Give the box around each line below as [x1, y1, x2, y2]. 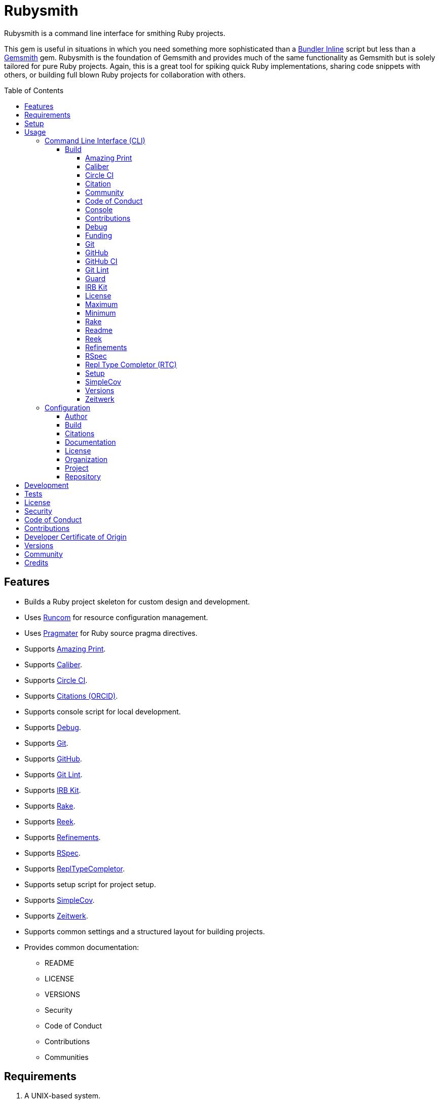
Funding [85, 231, 113, 240]
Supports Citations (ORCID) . [24, 691, 118, 700]
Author [65, 411, 88, 421]
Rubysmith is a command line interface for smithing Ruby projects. [4, 28, 226, 37]
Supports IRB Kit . [24, 785, 81, 794]
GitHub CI [85, 256, 118, 265]
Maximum [85, 299, 118, 309]
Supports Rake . [24, 801, 76, 810]
